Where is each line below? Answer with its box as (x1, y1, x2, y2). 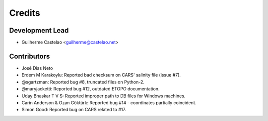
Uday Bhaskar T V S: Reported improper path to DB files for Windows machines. (21, 93, 186, 99)
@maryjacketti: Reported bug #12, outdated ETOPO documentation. (21, 86, 160, 92)
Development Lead (9, 26, 69, 35)
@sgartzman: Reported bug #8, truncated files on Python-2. (21, 79, 145, 85)
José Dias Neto (21, 65, 53, 71)
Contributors (9, 52, 50, 60)
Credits (9, 7, 41, 18)
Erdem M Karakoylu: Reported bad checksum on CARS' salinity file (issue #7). (21, 72, 181, 78)
